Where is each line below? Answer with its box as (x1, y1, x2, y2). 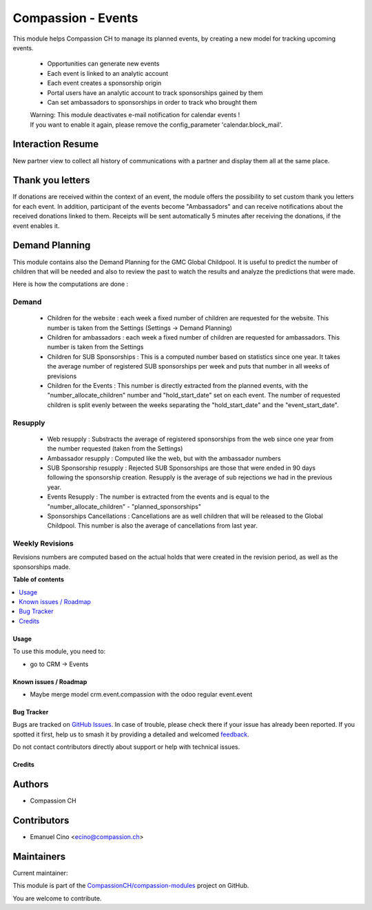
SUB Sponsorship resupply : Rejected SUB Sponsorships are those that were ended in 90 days (47, 464, 316, 472)
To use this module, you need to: (12, 648, 106, 656)
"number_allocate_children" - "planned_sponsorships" (47, 502, 201, 510)
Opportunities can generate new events (47, 59, 160, 68)
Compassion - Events (12, 10, 138, 25)
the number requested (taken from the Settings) (47, 444, 183, 453)
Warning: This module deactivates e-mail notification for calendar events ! (30, 111, 240, 119)
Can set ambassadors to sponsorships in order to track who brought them (47, 98, 258, 106)
